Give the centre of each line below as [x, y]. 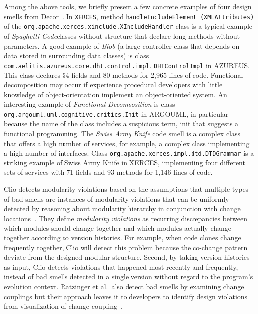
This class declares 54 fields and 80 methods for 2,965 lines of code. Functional [124, 75]
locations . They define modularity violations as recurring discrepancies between [126, 218]
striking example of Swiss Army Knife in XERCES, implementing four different [125, 162]
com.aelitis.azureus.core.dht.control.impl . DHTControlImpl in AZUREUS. [127, 65]
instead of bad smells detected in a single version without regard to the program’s [129, 276]
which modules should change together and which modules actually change [118, 228]
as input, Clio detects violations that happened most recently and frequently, [121, 267]
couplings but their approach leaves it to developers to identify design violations [126, 296]
